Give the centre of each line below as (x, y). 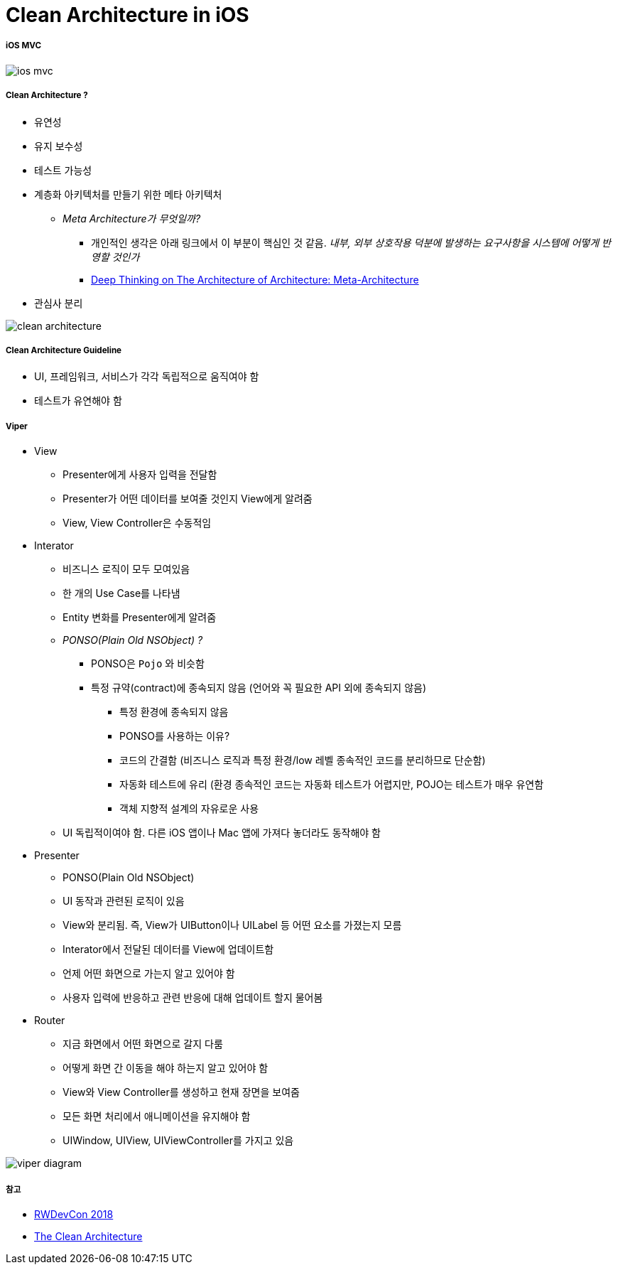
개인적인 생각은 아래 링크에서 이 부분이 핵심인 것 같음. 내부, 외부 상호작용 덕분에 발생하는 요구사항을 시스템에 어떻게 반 (351, 242)
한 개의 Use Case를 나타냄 (121, 593)
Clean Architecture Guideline (64, 350)
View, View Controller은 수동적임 (137, 523)
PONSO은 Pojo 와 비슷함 (148, 664)
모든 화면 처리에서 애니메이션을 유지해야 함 (157, 1116)
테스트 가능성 (63, 170)
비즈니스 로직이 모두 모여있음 (126, 569)
